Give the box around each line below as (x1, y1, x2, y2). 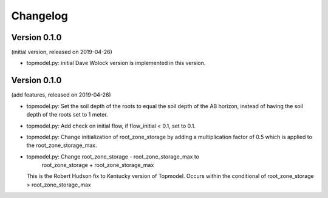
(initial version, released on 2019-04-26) (11, 49, 112, 56)
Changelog (11, 9, 68, 22)
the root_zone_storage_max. (26, 142, 97, 149)
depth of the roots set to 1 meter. (26, 111, 109, 118)
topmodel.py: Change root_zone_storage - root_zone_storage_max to (26, 152, 200, 160)
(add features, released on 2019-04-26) (11, 91, 112, 98)
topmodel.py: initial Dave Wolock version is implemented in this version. (26, 60, 206, 67)
